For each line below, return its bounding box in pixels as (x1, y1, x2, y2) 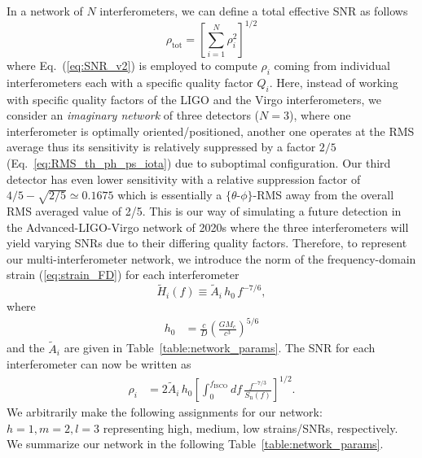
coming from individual (274, 57, 390, 74)
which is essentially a (117, 186, 222, 203)
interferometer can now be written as (7, 355, 191, 373)
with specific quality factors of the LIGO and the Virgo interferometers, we (7, 90, 381, 107)
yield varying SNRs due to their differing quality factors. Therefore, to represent (7, 234, 407, 251)
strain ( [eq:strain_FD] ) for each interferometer (7, 266, 240, 283)
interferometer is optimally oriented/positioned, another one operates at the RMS (7, 122, 415, 139)
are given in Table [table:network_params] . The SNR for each (64, 339, 376, 356)
